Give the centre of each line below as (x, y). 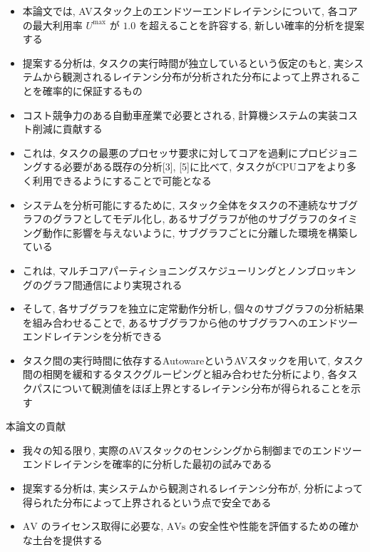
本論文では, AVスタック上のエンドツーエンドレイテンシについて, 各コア (190, 11)
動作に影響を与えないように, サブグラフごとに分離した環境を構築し (200, 232)
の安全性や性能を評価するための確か (273, 526)
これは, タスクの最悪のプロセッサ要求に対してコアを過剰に (160, 152)
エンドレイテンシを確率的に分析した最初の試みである (147, 464)
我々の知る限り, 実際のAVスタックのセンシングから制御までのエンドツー (192, 450)
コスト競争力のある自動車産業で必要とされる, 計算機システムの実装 (180, 114)
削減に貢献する (67, 129)
